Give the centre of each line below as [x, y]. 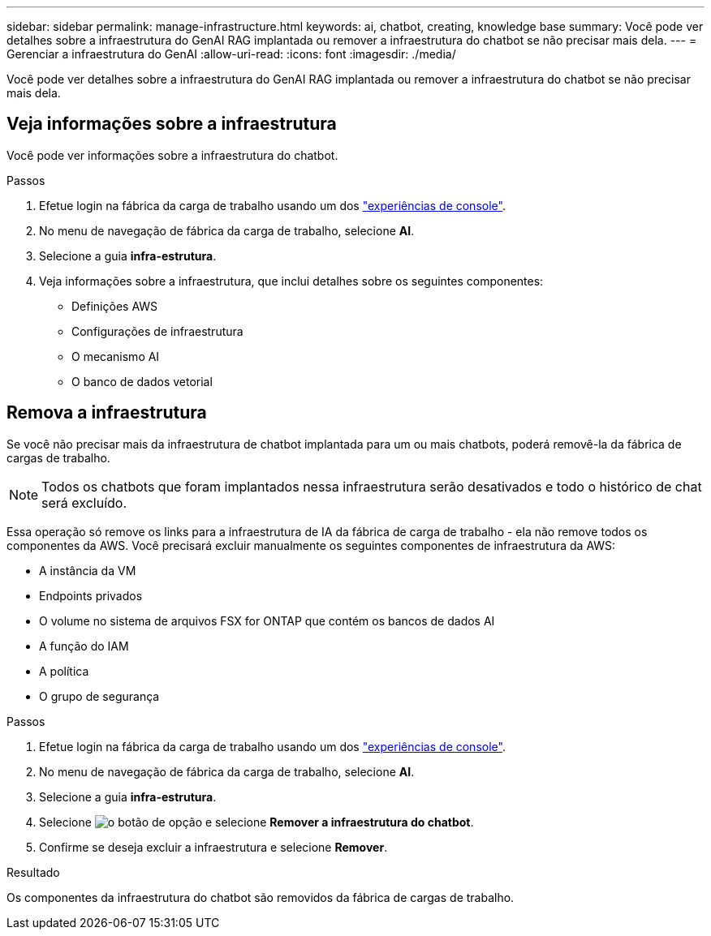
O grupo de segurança [99, 696]
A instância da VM [88, 570]
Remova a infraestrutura [107, 413]
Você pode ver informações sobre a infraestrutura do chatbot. [172, 155]
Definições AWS [115, 306]
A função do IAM [84, 646]
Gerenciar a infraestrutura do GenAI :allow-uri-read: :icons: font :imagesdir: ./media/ [231, 54]
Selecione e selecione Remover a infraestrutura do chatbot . [256, 822]
